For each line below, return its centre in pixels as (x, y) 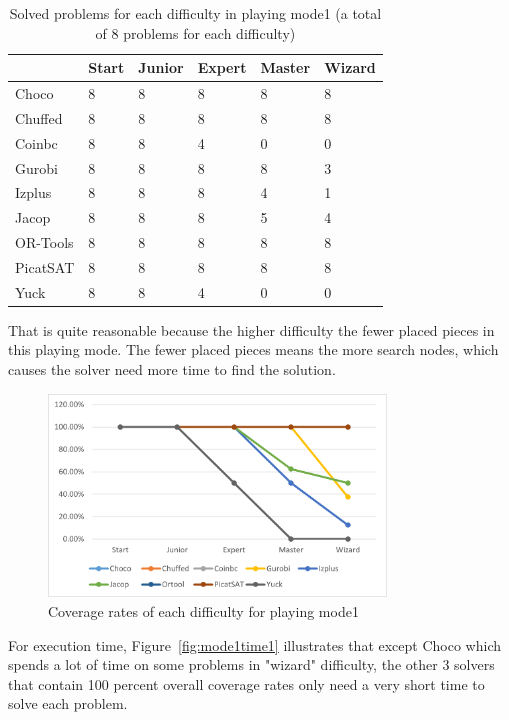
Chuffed (39, 117)
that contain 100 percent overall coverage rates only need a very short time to (246, 683)
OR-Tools (44, 242)
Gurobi (36, 167)
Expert (222, 67)
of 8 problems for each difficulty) (195, 32)
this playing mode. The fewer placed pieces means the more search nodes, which (253, 349)
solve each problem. (68, 703)
